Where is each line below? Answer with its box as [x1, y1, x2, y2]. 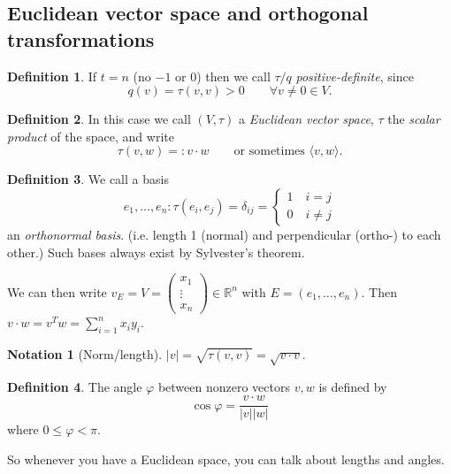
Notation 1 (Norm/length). [7, 345, 163, 363]
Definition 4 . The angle [7, 377, 142, 395]
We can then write [7, 282, 107, 301]
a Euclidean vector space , [239, 110, 374, 128]
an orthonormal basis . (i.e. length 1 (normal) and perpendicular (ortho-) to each [7, 225, 441, 243]
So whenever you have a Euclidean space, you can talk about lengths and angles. [7, 450, 445, 469]
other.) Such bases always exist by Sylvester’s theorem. [7, 242, 305, 261]
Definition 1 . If [7, 66, 97, 85]
